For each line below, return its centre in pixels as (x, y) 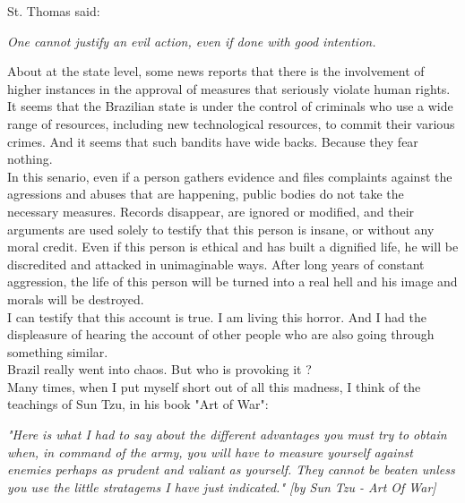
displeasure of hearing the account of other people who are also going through (221, 334)
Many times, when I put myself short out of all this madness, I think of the (214, 386)
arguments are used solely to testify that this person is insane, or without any (221, 229)
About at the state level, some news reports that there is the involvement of (216, 71)
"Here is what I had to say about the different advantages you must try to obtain (227, 435)
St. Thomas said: (54, 11)
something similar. (58, 351)
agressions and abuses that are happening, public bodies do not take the (206, 194)
